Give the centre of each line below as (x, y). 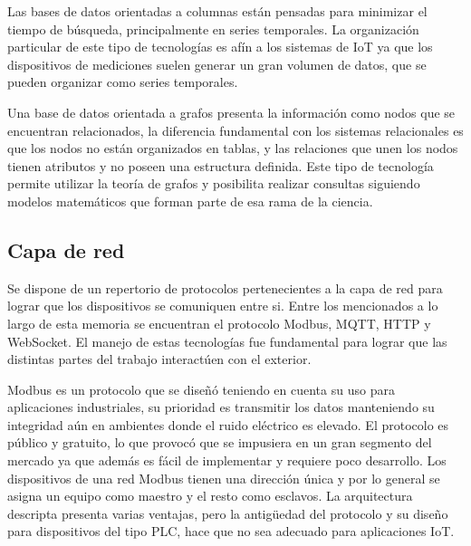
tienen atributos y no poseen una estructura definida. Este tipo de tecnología (221, 165)
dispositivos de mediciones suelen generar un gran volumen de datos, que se (217, 64)
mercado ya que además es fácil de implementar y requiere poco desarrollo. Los (227, 460)
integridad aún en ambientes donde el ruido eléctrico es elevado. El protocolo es (228, 424)
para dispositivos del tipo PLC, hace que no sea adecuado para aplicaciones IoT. (231, 531)
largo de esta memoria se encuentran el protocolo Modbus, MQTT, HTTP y (219, 323)
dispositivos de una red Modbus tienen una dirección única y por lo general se (224, 478)
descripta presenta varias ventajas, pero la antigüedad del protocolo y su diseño (228, 513)
